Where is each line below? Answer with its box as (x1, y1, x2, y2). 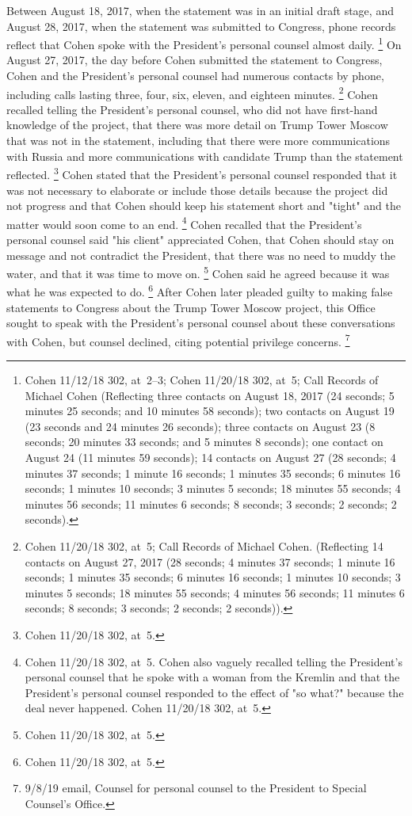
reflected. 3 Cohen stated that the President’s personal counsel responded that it (6, 164, 398, 182)
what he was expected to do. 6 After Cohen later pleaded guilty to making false (6, 281, 393, 300)
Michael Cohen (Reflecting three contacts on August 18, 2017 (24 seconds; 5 (25, 387, 395, 403)
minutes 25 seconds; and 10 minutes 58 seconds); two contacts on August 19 (25, 402, 395, 419)
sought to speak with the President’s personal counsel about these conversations (6, 315, 395, 331)
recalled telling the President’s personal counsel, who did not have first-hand (6, 101, 378, 117)
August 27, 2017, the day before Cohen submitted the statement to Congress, (6, 51, 383, 68)
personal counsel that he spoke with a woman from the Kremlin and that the (25, 669, 400, 685)
